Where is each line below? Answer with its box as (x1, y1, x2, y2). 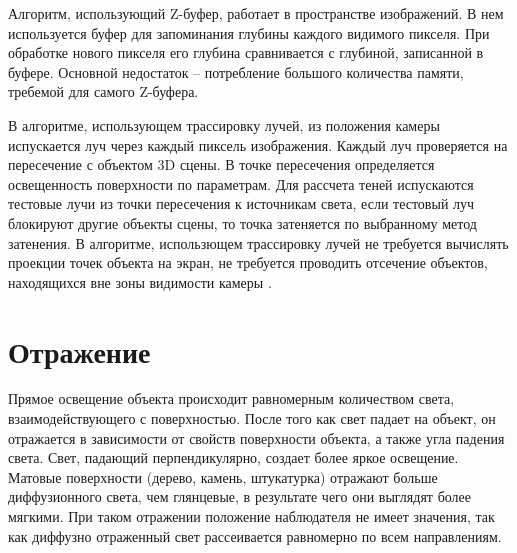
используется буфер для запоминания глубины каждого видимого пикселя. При (8, 22, 490, 43)
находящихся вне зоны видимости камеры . (8, 271, 272, 292)
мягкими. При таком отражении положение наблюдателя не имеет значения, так (8, 506, 495, 526)
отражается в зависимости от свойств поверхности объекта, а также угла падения (8, 427, 505, 448)
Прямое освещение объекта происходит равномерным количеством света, (8, 388, 455, 409)
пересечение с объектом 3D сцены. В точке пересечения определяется (8, 154, 435, 175)
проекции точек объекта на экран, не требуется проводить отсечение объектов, (8, 252, 488, 273)
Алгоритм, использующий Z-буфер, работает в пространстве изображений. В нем (8, 3, 504, 23)
